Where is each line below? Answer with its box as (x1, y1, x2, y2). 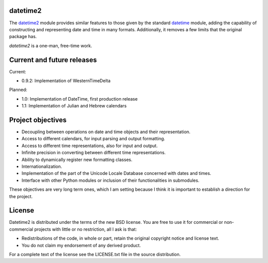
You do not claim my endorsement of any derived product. (21, 242, 141, 248)
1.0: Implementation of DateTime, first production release (21, 96, 138, 102)
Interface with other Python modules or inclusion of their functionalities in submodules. (21, 177, 200, 183)
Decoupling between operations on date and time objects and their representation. (21, 129, 191, 135)
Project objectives (9, 115, 67, 124)
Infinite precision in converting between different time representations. (21, 150, 166, 156)
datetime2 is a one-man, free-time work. (9, 43, 92, 49)
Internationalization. (21, 163, 62, 169)
